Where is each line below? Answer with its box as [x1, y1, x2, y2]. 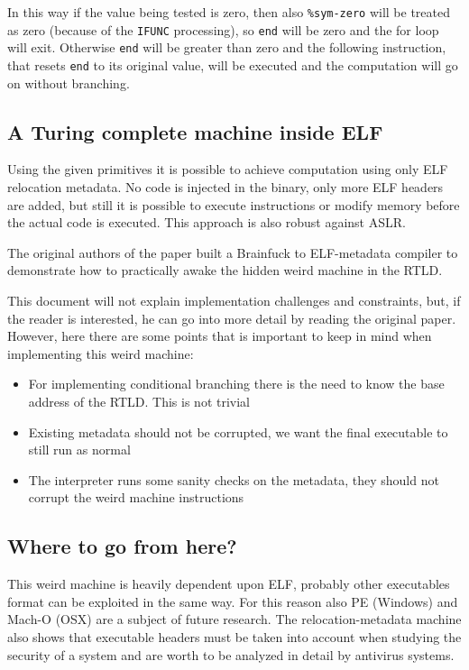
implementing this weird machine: [7, 344, 194, 363]
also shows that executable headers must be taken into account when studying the [7, 627, 462, 646]
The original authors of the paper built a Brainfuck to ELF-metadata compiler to [7, 243, 458, 262]
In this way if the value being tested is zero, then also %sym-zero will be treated [7, 3, 451, 21]
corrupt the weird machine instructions [28, 488, 244, 507]
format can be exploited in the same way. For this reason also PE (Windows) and [7, 592, 458, 610]
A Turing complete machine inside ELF [7, 117, 383, 145]
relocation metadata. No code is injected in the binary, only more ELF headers [7, 178, 444, 197]
